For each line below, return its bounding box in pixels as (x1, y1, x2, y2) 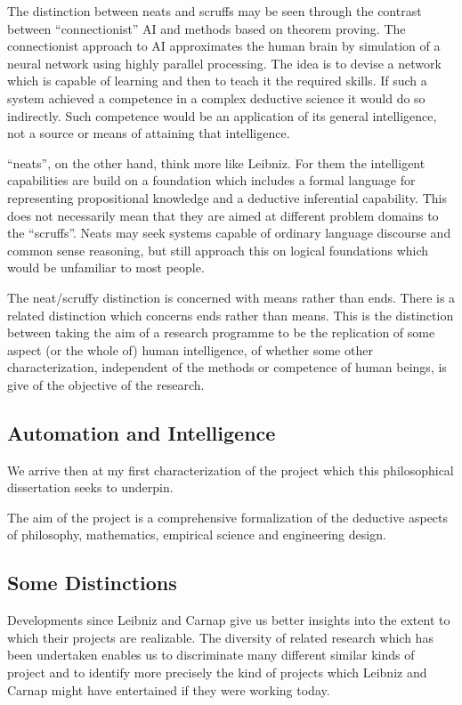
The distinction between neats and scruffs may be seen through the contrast (7, 2, 422, 20)
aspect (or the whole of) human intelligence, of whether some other (7, 340, 373, 359)
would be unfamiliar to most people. (7, 258, 205, 277)
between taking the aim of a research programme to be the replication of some (7, 323, 435, 342)
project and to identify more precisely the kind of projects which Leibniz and (7, 663, 427, 682)
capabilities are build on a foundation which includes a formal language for (7, 171, 416, 190)
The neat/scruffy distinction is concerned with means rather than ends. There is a (7, 288, 456, 306)
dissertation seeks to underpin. (7, 478, 174, 497)
